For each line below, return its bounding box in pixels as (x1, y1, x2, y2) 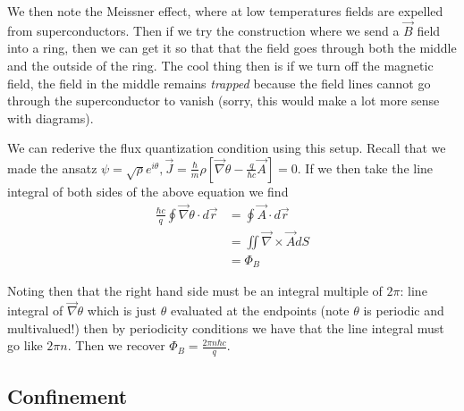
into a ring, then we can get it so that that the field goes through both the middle (7, 38, 457, 57)
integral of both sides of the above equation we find (7, 181, 289, 200)
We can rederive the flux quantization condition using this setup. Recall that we (7, 138, 446, 157)
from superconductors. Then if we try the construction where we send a (7, 21, 400, 39)
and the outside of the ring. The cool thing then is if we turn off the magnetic (7, 56, 434, 74)
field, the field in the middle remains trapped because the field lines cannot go (7, 73, 431, 92)
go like (7, 336, 43, 355)
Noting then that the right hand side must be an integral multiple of (7, 281, 383, 300)
